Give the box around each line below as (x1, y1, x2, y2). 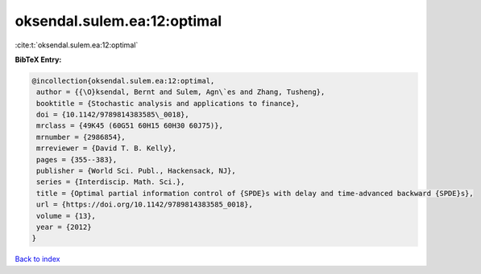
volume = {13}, (36, 211, 97, 220)
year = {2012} (36, 223, 92, 231)
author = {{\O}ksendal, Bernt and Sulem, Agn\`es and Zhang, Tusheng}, (36, 88, 326, 96)
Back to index (15, 254, 60, 264)
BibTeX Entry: (15, 55, 62, 64)
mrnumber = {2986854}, (36, 133, 126, 141)
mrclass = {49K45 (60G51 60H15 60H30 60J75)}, (36, 121, 223, 130)
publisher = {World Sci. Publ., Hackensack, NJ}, (36, 166, 237, 176)
